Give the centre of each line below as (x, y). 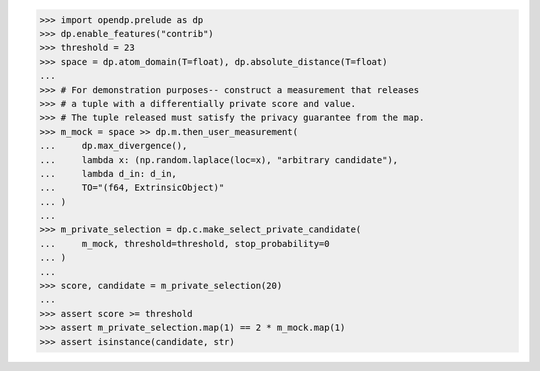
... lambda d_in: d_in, (108, 173)
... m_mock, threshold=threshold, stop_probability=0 (184, 243)
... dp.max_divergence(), (113, 146)
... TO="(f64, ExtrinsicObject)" (132, 188)
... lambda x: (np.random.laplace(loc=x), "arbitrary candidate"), (219, 159)
